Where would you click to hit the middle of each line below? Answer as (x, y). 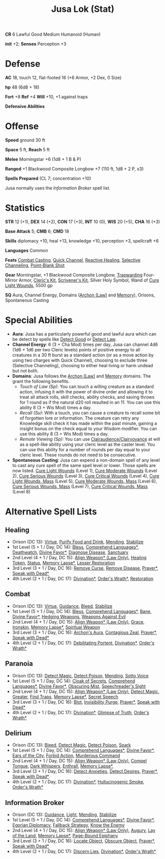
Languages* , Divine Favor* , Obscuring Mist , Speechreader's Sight (79, 686)
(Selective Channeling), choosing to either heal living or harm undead (83, 365)
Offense (22, 126)
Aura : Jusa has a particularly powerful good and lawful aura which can (84, 334)
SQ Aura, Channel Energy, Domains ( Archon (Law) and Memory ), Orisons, (80, 295)
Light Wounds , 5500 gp (29, 285)
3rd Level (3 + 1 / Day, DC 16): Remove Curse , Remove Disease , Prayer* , (85, 568)
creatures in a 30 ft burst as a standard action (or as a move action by (83, 355)
